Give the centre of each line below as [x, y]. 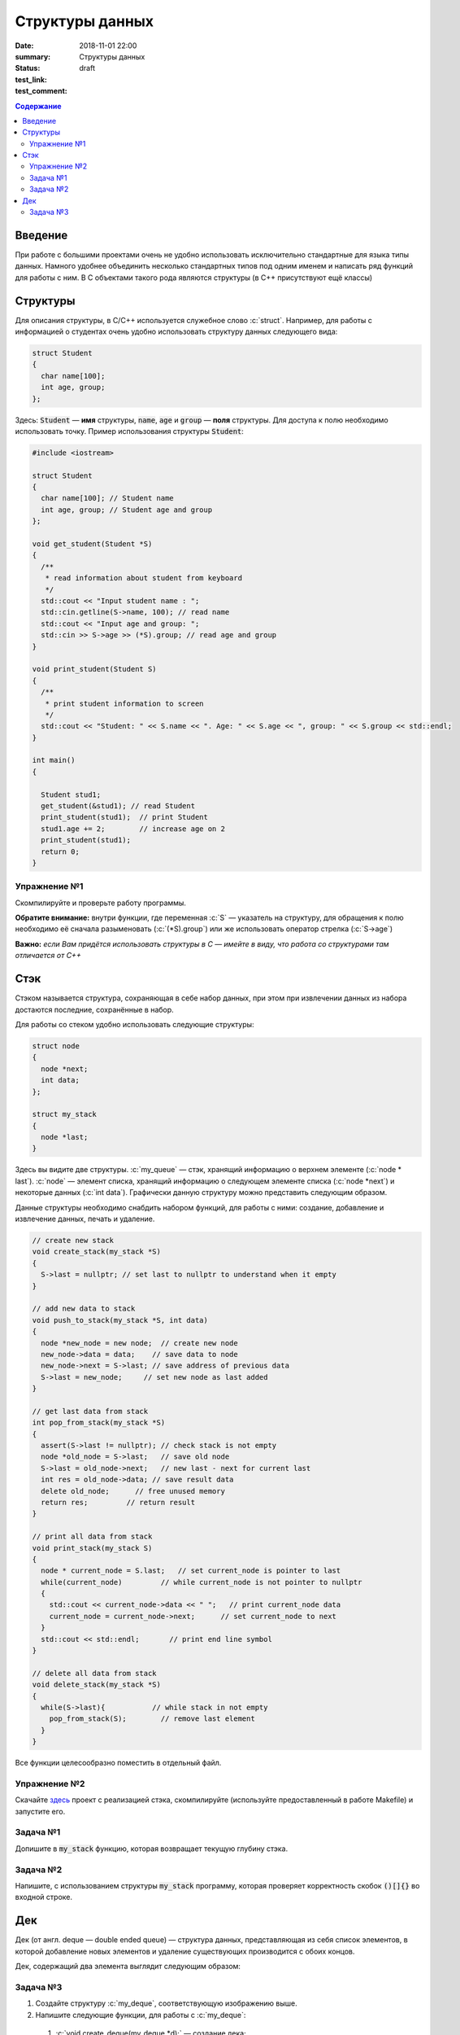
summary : [33, 56]
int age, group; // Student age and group [127, 510]
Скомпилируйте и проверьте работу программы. [101, 903]
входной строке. [44, 1897]
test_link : [31, 79]
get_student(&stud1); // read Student [118, 806]
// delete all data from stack [95, 1673]
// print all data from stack [92, 1537]
